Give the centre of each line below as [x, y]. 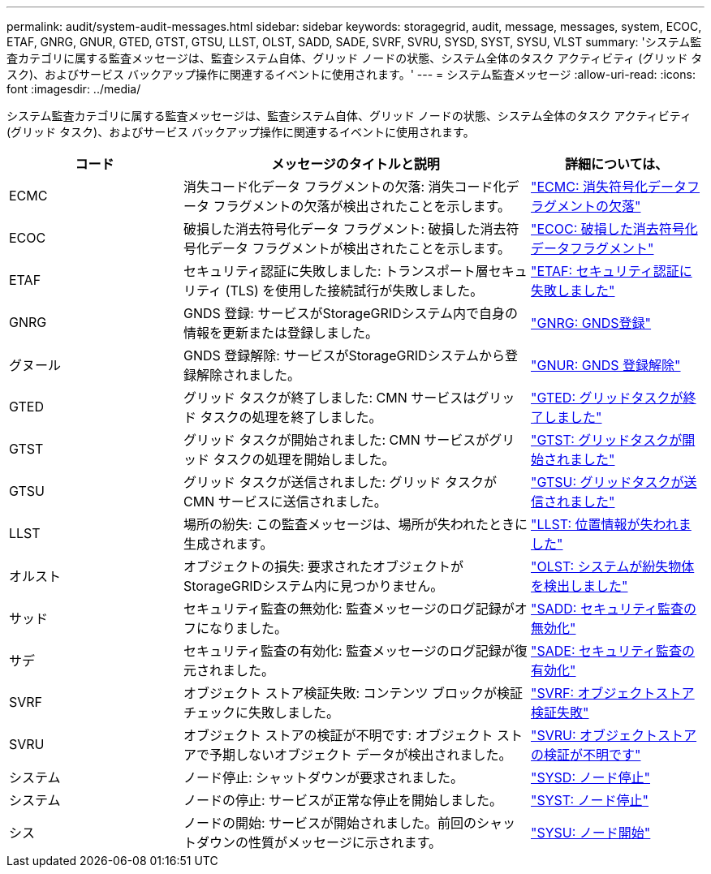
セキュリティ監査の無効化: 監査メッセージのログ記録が [349, 609]
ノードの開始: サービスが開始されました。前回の [330, 823]
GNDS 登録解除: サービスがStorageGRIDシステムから [345, 355]
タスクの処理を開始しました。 [304, 459]
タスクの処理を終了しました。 [291, 417]
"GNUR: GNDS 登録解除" [606, 365]
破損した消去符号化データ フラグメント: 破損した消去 [345, 229]
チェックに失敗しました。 [262, 713]
